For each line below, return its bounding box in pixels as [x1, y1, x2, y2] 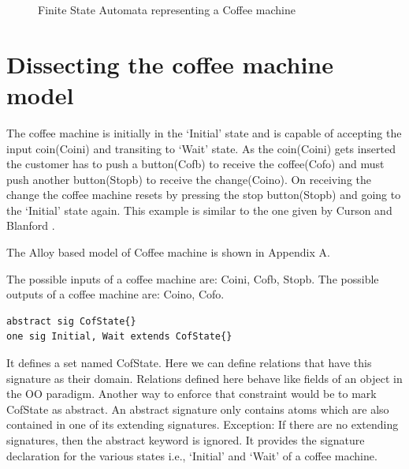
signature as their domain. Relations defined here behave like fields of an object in [6, 370, 403, 386]
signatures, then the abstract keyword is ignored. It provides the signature [6, 432, 365, 448]
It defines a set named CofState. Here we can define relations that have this [6, 355, 372, 371]
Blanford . [6, 217, 55, 234]
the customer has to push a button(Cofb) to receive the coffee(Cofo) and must [6, 156, 385, 172]
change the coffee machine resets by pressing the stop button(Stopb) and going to [6, 186, 401, 203]
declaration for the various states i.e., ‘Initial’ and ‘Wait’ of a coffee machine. [6, 447, 377, 463]
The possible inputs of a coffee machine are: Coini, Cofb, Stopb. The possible [6, 270, 379, 287]
